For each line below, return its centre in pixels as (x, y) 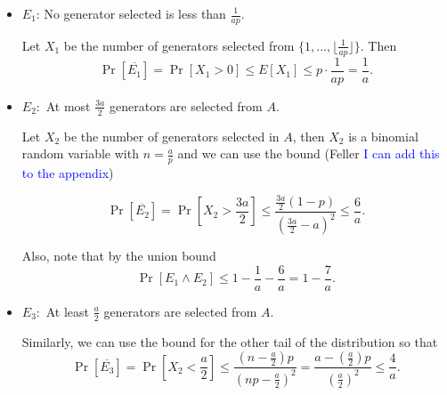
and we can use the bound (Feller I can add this (309, 153)
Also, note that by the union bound (119, 256)
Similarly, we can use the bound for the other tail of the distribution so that (230, 341)
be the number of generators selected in (171, 136)
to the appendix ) (68, 172)
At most (68, 105)
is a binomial (383, 136)
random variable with (80, 153)
